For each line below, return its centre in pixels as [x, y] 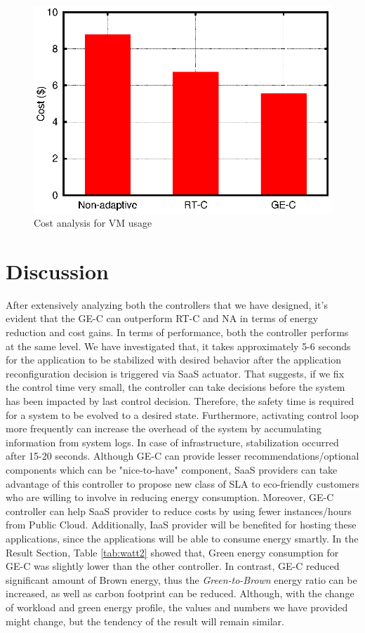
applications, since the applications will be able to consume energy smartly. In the [182, 538]
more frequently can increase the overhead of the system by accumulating [164, 428]
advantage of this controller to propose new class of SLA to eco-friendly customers [182, 483]
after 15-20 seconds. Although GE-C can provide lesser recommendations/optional [182, 456]
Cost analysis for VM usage [93, 223]
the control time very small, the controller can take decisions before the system [175, 387]
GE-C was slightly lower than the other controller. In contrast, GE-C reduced [173, 566]
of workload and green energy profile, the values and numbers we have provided [177, 607]
